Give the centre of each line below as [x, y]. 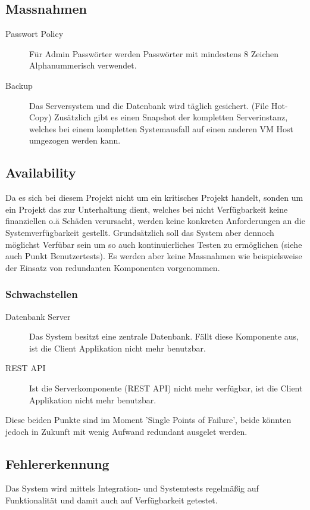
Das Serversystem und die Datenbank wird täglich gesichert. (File [149, 105]
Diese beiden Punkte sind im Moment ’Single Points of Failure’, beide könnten [148, 420]
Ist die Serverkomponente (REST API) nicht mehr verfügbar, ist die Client [166, 388]
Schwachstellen [42, 294]
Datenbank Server [38, 316]
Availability [41, 172]
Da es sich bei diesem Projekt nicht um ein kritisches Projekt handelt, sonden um [154, 198]
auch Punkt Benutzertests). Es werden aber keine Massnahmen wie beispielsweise [154, 256]
